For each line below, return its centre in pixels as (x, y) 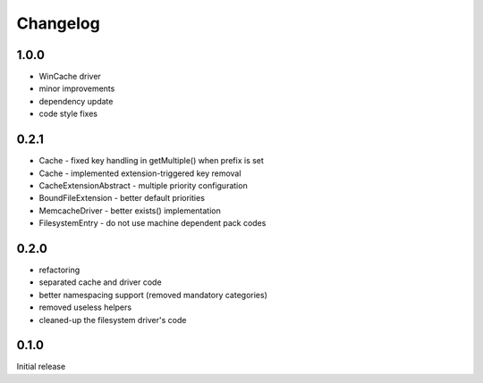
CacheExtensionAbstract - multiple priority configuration (143, 185)
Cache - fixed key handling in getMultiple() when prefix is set (151, 161)
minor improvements (77, 88)
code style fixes (68, 114)
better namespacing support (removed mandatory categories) (153, 295)
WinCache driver (70, 77)
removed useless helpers (85, 307)
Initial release (41, 367)
